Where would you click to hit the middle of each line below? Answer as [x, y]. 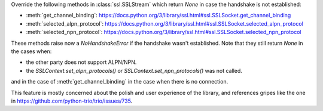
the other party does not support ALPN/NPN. [81, 62]
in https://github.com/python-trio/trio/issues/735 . [72, 101]
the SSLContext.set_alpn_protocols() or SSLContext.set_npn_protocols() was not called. [134, 70]
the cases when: [31, 51]
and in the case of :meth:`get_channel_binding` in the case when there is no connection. [120, 82]
